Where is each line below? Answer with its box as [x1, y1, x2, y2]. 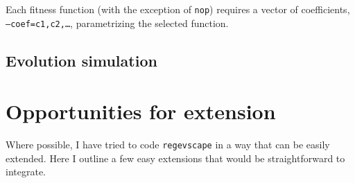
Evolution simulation [6, 49, 157, 71]
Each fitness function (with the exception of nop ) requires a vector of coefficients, [6, 2, 350, 16]
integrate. [6, 164, 46, 179]
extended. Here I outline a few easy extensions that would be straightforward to [6, 150, 345, 165]
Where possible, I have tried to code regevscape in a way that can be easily [6, 137, 330, 152]
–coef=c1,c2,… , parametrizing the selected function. [6, 15, 229, 30]
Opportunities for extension [6, 97, 276, 125]
